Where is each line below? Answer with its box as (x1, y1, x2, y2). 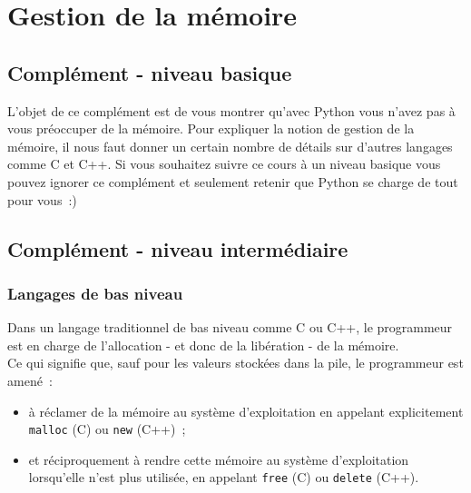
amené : (7, 370, 53, 389)
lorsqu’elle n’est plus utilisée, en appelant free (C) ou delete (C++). (28, 468, 419, 487)
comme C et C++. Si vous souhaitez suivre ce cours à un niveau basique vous (7, 154, 441, 173)
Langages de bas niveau (7, 281, 183, 304)
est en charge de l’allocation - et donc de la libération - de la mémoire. (7, 335, 399, 354)
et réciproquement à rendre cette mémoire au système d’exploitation (28, 449, 409, 468)
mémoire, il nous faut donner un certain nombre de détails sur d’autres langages (7, 136, 453, 155)
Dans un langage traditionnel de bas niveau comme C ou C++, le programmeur (7, 318, 453, 337)
